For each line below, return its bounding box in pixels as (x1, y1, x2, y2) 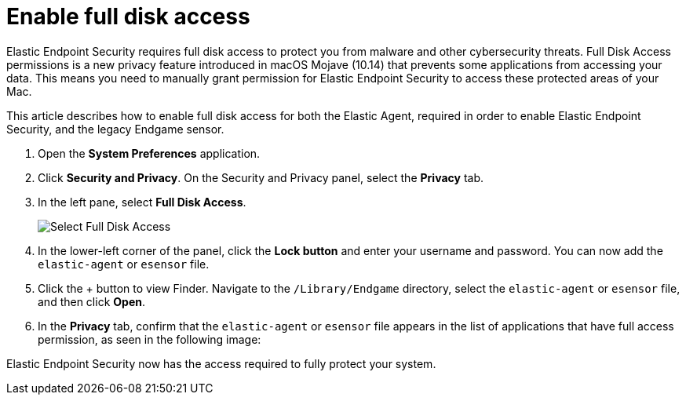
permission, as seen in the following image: (38, 332, 261, 346)
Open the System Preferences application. (38, 146, 261, 160)
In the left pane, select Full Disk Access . (38, 195, 246, 209)
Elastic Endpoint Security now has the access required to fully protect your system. (6, 356, 436, 370)
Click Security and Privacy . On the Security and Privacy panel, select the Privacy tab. (38, 170, 483, 184)
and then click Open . (38, 294, 145, 308)
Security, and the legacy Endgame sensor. (6, 122, 224, 136)
